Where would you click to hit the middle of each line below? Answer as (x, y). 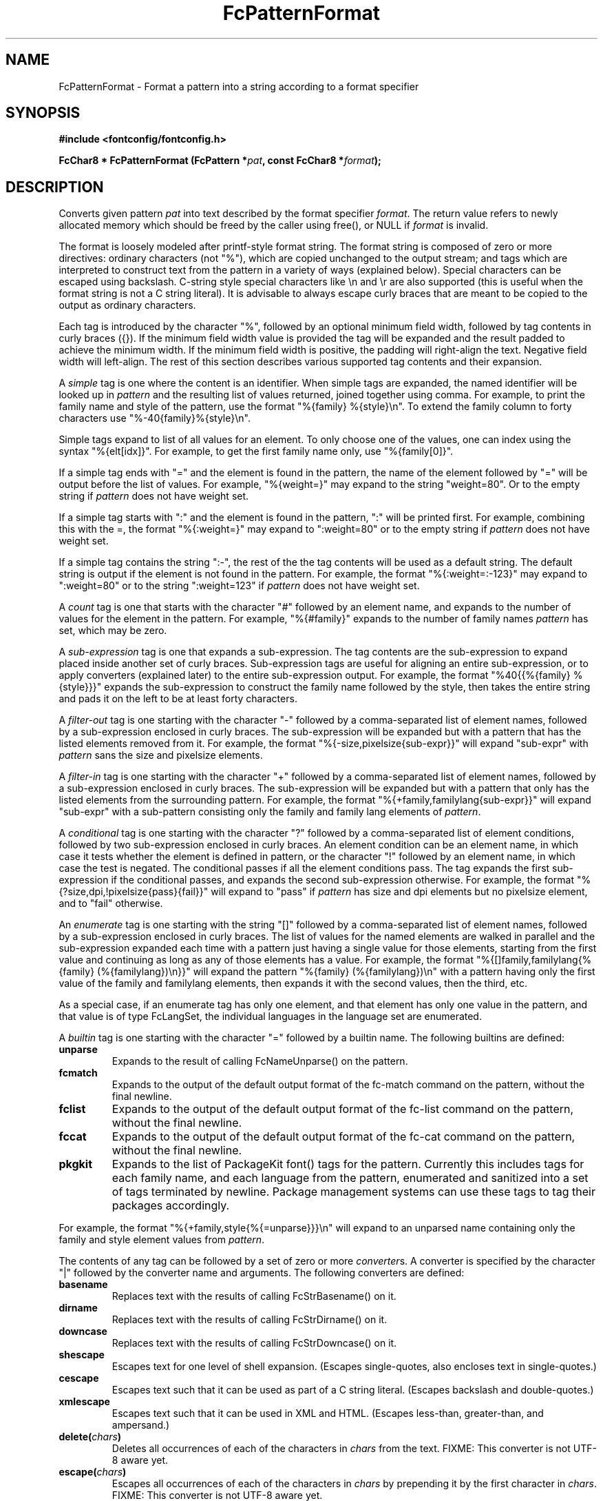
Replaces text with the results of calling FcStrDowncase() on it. (254, 1343)
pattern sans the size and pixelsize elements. (161, 755)
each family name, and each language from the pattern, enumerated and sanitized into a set (350, 1178)
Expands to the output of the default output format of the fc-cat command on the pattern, (343, 1137)
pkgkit (75, 1164)
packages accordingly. (171, 1206)
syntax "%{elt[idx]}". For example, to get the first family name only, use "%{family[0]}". (256, 451)
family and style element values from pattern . (162, 1240)
